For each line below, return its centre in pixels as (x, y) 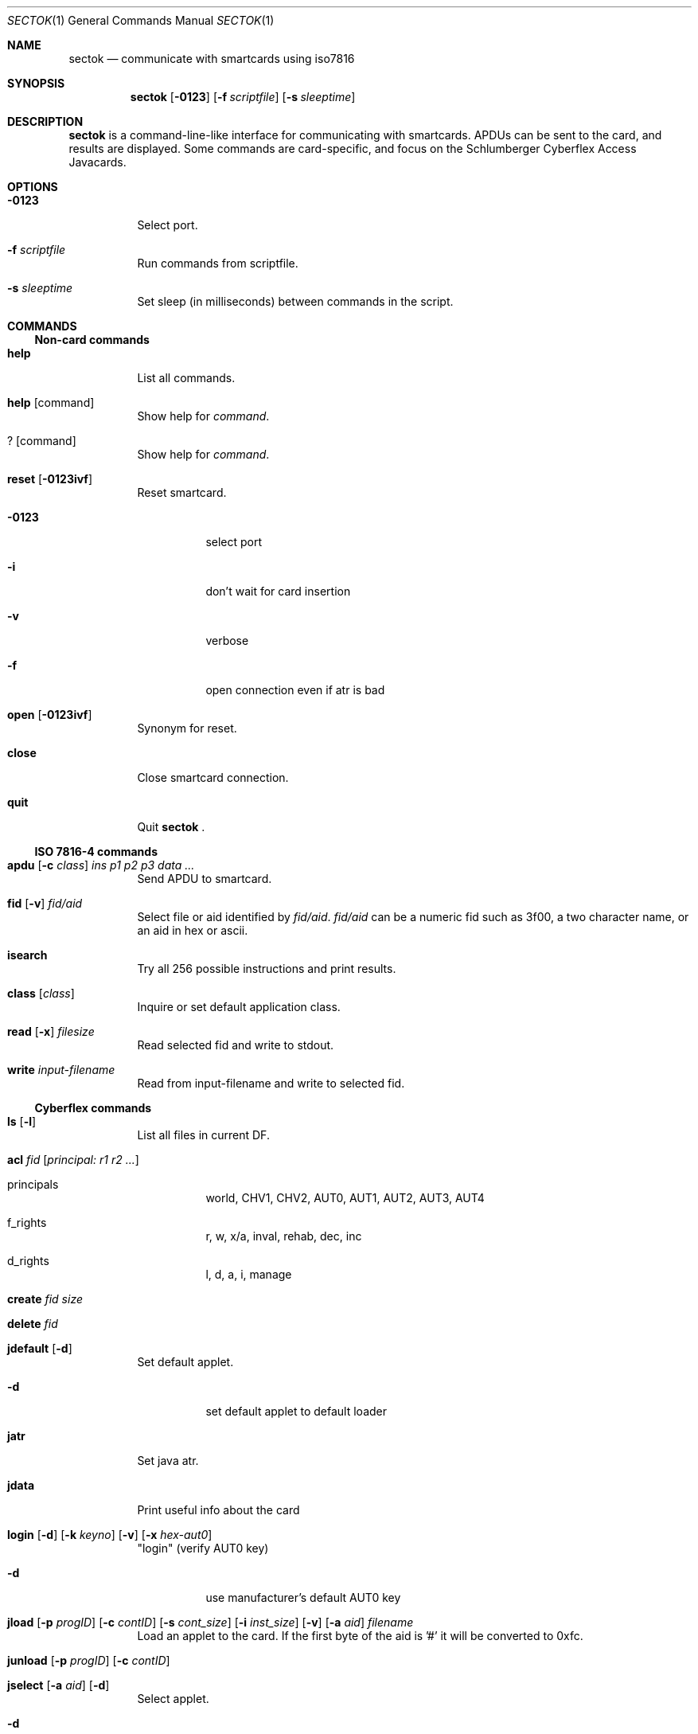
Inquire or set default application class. (239, 1007)
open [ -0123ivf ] (50, 715)
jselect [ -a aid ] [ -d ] (58, 1685)
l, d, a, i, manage (249, 1274)
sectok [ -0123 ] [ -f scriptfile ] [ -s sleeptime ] (243, 97)
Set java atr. (168, 1461)
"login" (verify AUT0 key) (203, 1548)
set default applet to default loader (296, 1411)
